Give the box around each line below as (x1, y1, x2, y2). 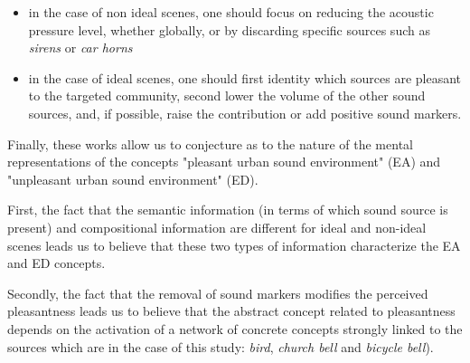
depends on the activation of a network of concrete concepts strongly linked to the (7, 319, 463, 338)
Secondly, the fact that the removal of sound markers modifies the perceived (7, 283, 428, 302)
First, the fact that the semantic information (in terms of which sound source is (7, 200, 448, 219)
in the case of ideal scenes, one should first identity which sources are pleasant (28, 68, 462, 87)
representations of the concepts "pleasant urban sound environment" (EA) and (7, 152, 441, 171)
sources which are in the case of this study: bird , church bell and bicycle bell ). (7, 337, 434, 356)
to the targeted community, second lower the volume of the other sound (28, 86, 426, 105)
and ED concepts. (7, 253, 106, 272)
